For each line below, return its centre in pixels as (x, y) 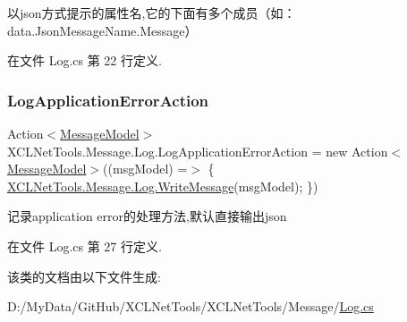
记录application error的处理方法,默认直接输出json (147, 216)
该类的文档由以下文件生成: (84, 276)
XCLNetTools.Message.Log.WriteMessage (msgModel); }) (163, 186)
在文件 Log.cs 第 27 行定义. (85, 246)
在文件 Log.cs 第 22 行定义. (85, 60)
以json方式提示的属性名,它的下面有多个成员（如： (152, 13)
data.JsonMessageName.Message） (102, 30)
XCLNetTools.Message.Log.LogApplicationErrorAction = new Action (198, 151)
